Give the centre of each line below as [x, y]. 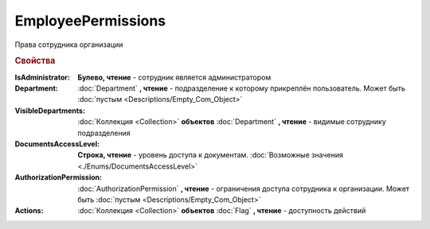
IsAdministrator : [43, 77]
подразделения [104, 133]
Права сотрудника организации [69, 45]
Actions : [29, 211]
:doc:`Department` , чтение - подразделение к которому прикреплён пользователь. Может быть [242, 88]
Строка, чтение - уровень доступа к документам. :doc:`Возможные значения [211, 155]
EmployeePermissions [90, 21]
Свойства [35, 61]
